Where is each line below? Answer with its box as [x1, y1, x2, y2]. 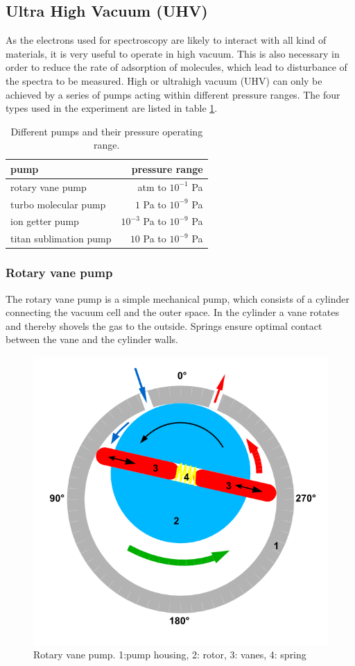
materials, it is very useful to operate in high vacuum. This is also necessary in [6, 46, 340, 60]
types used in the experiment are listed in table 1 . [6, 101, 218, 115]
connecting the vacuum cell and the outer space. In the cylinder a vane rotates [6, 305, 339, 319]
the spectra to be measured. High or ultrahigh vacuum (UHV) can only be [6, 73, 322, 88]
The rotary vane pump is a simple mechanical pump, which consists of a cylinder [6, 291, 349, 306]
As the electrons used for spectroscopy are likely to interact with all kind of [6, 33, 327, 47]
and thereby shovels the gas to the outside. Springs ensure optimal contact [6, 318, 322, 333]
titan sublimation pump [10, 231, 112, 246]
